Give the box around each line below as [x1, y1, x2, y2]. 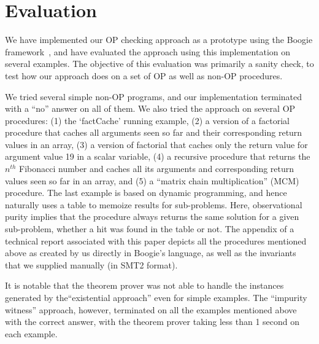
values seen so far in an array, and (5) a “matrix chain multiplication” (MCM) [5, 174, 299, 187]
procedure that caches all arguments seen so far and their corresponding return [5, 126, 302, 139]
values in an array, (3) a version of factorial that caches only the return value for [5, 138, 308, 150]
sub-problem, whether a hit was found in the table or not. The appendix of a [5, 222, 294, 235]
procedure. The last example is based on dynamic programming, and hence [5, 186, 287, 199]
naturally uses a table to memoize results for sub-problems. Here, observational [5, 198, 302, 211]
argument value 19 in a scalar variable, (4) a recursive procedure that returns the [5, 150, 310, 163]
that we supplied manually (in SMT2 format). [5, 258, 178, 271]
